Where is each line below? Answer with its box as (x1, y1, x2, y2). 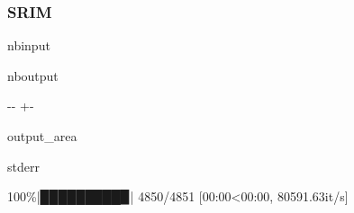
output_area (7, 127, 77, 145)
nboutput (7, 66, 59, 84)
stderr (7, 156, 40, 175)
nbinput (7, 36, 50, 55)
